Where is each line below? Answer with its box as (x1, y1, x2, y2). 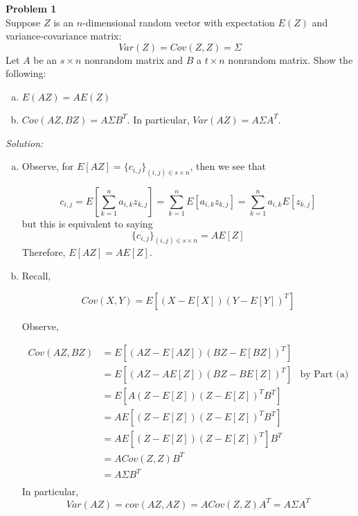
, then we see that (190, 159, 266, 173)
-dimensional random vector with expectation (82, 15, 275, 29)
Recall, (21, 268, 51, 283)
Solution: (6, 135, 44, 150)
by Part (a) (300, 370, 349, 380)
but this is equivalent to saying (21, 216, 153, 231)
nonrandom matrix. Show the (228, 52, 353, 67)
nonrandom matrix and (84, 52, 184, 67)
